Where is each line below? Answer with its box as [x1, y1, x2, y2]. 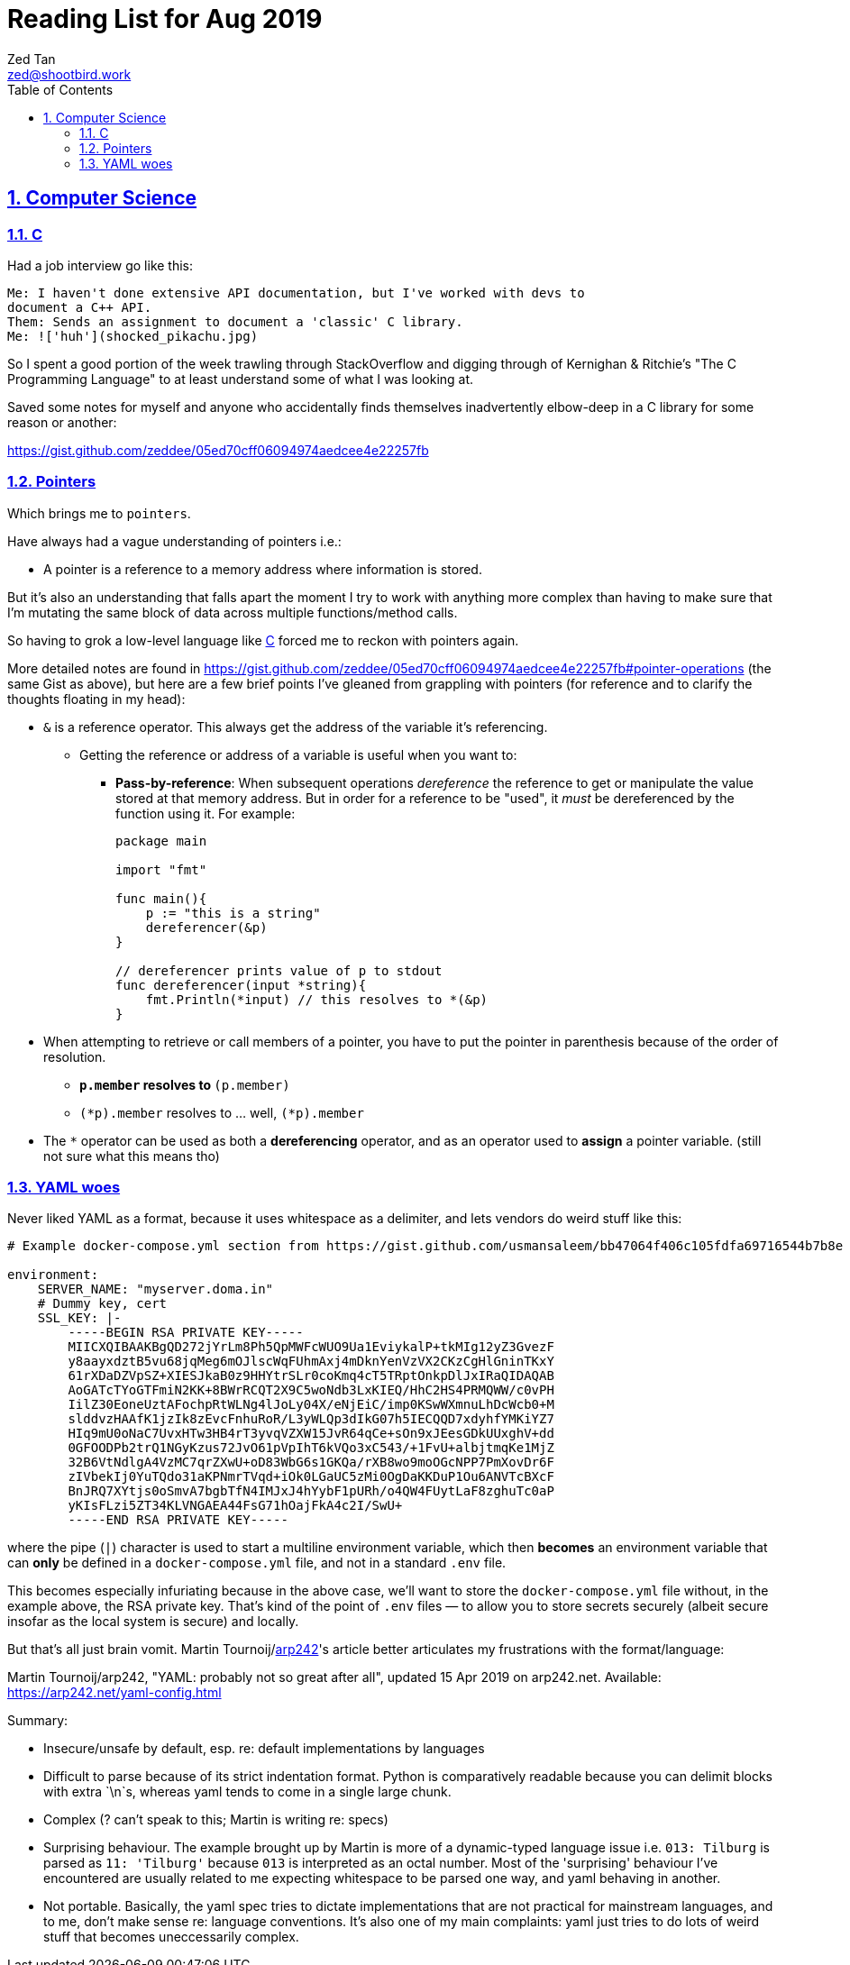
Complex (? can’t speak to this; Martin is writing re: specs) [43, 1812, 388, 1828]
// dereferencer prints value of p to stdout [115, 963, 443, 978]
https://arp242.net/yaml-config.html [7, 1685, 222, 1701]
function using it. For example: [115, 805, 296, 821]
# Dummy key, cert [37, 1296, 168, 1312]
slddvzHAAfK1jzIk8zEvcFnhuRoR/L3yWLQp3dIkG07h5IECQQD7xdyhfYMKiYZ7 [68, 1412, 554, 1427]
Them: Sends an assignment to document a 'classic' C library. [7, 314, 463, 329]
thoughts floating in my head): [7, 690, 186, 707]
